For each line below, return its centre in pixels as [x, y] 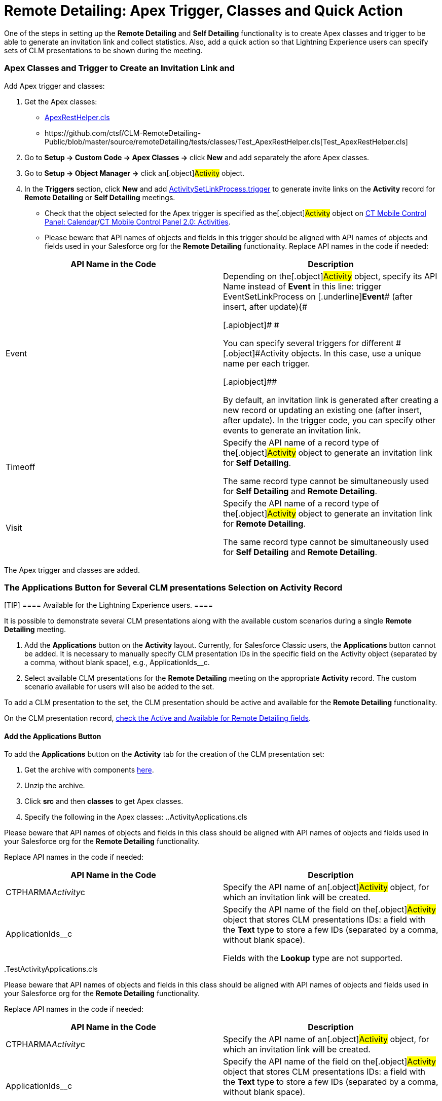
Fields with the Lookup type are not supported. [313, 958]
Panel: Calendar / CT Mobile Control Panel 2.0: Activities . [138, 222]
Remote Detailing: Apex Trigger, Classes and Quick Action [204, 11]
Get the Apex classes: [61, 101]
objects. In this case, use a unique [356, 353]
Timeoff [21, 467]
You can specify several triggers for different [308, 343]
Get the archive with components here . [89, 770]
